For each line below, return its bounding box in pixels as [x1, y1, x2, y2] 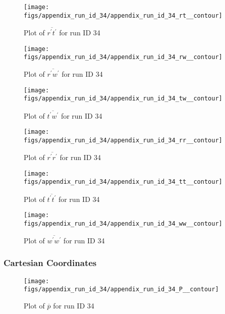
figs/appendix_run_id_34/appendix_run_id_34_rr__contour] [24, 137, 222, 144]
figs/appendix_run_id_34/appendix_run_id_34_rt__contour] [24, 12, 222, 19]
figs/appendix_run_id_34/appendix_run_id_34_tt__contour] [24, 178, 222, 186]
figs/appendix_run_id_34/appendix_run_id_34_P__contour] [24, 286, 219, 293]
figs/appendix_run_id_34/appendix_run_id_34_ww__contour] [24, 220, 222, 227]
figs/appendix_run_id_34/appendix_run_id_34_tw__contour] [24, 95, 222, 102]
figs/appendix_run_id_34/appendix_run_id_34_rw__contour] [24, 54, 222, 61]
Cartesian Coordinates [4, 256, 97, 269]
